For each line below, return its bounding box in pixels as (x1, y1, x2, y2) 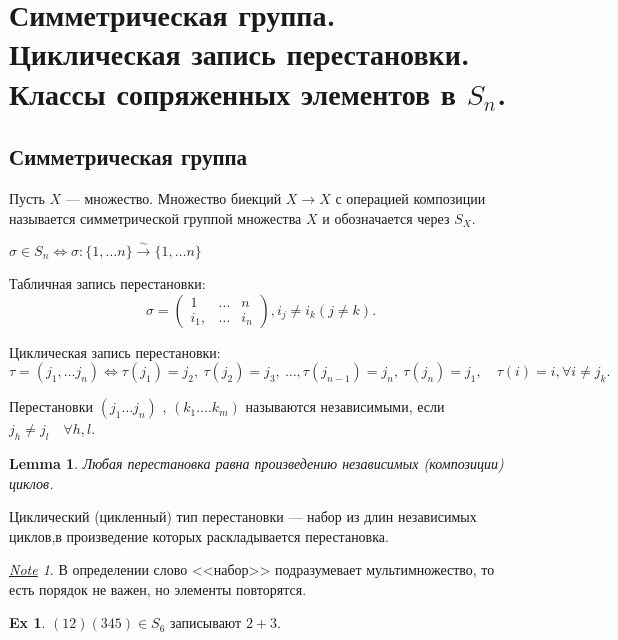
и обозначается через (322, 207, 450, 228)
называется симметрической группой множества (9, 207, 302, 228)
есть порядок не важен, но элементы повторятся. (9, 578, 307, 599)
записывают (170, 612, 242, 633)
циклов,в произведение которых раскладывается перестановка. (9, 525, 389, 546)
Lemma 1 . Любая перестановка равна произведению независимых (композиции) (9, 452, 504, 473)
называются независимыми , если (245, 396, 445, 417)
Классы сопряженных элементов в (9, 72, 456, 113)
